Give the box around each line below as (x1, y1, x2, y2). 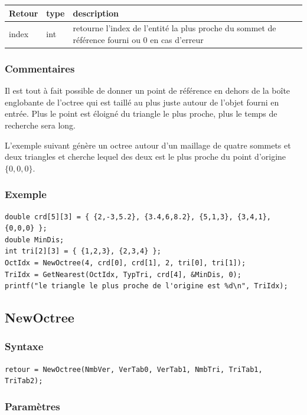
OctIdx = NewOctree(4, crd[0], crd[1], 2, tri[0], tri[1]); (5, 259, 246, 267)
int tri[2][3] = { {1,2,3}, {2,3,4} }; (5, 247, 161, 256)
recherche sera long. (5, 119, 76, 131)
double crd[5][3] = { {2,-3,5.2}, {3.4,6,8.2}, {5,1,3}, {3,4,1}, (5, 212, 272, 221)
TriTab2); (5, 377, 43, 386)
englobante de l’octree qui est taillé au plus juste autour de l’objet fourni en (5, 95, 279, 108)
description (73, 6, 119, 19)
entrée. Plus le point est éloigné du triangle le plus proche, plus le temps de (5, 107, 277, 120)
